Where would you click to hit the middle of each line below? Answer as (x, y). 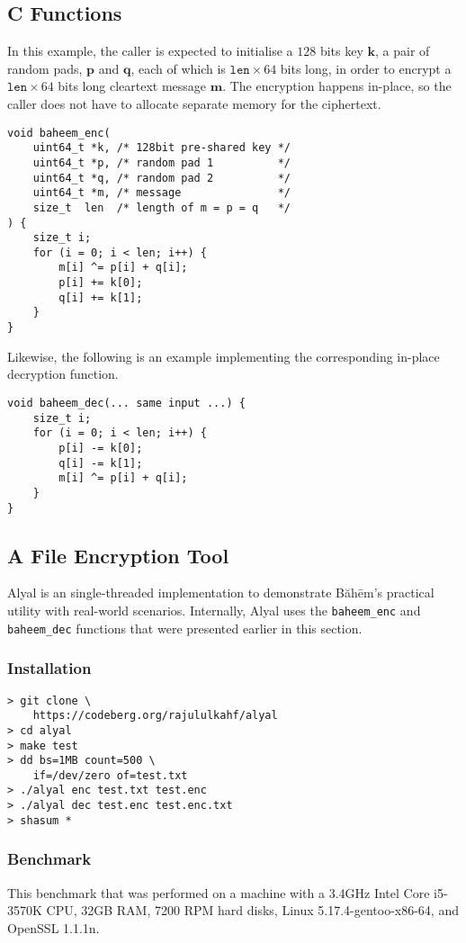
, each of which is (178, 68)
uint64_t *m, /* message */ (161, 193)
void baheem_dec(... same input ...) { (126, 403)
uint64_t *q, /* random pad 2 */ (161, 178)
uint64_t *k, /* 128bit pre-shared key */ (161, 148)
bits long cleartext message (132, 86)
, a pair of (402, 51)
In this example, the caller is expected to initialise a (150, 51)
